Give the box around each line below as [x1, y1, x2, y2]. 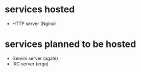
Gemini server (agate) [12, 55, 58, 61]
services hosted [5, 4, 75, 15]
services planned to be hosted [5, 38, 136, 50]
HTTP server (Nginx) [12, 20, 56, 27]
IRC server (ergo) [12, 60, 49, 67]
